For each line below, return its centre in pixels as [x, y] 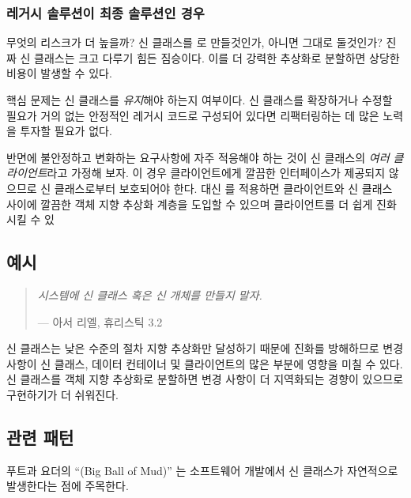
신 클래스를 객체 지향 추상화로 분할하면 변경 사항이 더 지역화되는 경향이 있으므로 [205, 379]
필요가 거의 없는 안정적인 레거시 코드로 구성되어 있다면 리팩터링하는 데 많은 [193, 115]
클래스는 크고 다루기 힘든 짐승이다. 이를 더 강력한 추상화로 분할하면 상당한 [217, 57]
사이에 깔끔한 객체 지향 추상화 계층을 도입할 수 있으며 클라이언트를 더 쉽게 [190, 204]
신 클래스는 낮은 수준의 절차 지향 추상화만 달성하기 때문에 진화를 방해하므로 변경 [205, 348]
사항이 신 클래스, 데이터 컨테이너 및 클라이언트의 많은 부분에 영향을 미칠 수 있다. [205, 363]
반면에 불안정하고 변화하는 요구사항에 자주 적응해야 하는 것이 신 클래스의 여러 [198, 157]
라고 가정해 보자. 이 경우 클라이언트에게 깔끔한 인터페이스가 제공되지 [216, 173]
